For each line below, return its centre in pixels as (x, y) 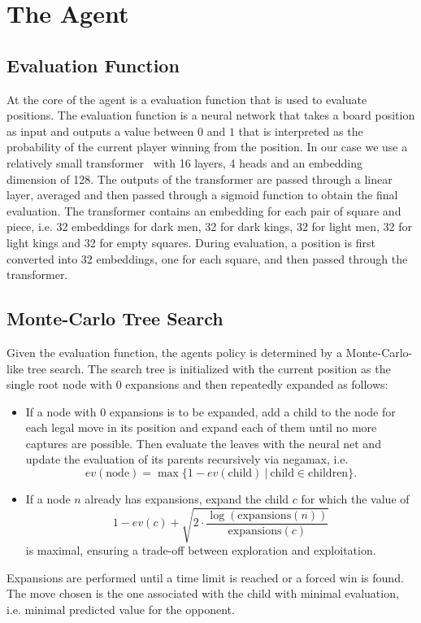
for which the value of (355, 499)
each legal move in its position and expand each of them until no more (201, 427)
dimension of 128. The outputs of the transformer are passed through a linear (200, 179)
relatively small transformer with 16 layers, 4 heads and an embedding (185, 162)
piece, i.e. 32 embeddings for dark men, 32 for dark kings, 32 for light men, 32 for (209, 227)
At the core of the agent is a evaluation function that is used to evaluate (187, 99)
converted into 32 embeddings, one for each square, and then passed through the (207, 258)
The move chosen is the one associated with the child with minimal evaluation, (203, 593)
